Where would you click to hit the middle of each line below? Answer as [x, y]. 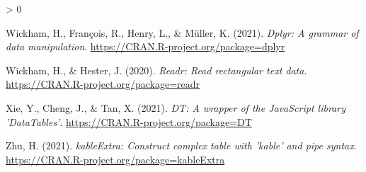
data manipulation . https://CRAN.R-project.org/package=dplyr [145, 46]
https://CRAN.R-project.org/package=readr [103, 84]
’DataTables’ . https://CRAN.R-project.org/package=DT [129, 121]
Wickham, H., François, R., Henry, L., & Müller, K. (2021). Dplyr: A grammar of [182, 32]
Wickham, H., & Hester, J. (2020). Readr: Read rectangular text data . [156, 70]
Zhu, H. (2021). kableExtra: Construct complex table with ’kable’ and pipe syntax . [181, 145]
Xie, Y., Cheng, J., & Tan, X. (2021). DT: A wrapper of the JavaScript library [176, 107]
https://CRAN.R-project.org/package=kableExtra [115, 159]
